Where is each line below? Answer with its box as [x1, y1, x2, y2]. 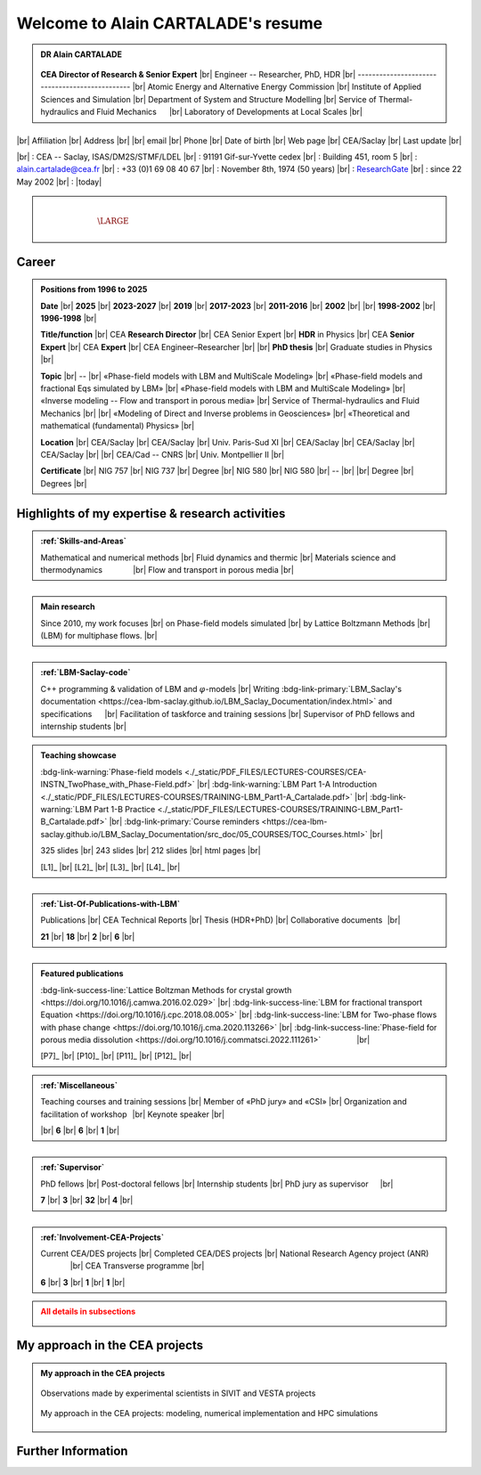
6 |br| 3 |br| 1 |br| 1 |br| [40, 1276, 126, 1287]
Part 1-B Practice [94, 804, 156, 814]
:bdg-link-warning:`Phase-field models [40, 766, 183, 777]
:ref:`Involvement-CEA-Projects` [40, 1232, 165, 1243]
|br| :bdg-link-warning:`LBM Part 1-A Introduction [196, 779, 378, 790]
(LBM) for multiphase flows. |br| [40, 631, 158, 641]
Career [16, 254, 56, 269]
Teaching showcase [40, 750, 117, 761]
